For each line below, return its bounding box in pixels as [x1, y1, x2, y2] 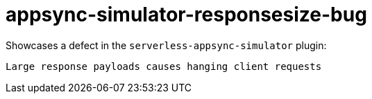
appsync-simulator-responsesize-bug [6, 3, 367, 26]
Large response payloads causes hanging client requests [6, 60, 322, 72]
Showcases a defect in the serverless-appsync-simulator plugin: [6, 39, 327, 51]
